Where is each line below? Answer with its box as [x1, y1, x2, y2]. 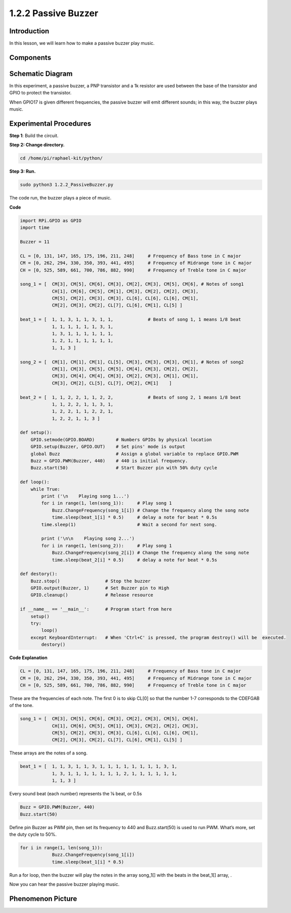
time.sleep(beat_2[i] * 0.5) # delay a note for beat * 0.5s [52, 557, 217, 563]
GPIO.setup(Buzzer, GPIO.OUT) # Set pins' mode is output [30, 444, 185, 449]
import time [20, 225, 50, 231]
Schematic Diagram [9, 69, 73, 78]
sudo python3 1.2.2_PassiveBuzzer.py [20, 182, 114, 188]
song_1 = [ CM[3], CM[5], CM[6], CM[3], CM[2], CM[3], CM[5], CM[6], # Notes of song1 [20, 281, 244, 287]
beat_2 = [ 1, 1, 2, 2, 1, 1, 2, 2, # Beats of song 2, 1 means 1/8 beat [20, 394, 241, 400]
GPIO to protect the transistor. [9, 90, 72, 96]
